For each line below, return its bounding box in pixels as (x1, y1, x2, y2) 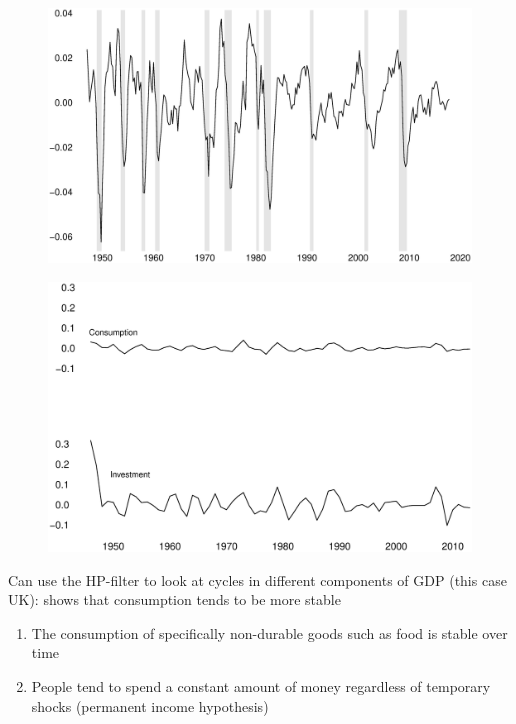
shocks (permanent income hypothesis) (31, 695, 269, 716)
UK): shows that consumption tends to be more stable (8, 589, 341, 610)
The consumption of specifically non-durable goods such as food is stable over (31, 622, 508, 643)
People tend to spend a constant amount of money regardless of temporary (31, 676, 491, 696)
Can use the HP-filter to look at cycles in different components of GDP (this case (8, 569, 507, 590)
